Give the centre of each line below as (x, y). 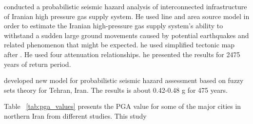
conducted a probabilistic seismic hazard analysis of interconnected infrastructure (126, 6)
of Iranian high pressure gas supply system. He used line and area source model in (127, 16)
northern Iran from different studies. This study (75, 115)
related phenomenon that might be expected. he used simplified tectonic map (119, 45)
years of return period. (38, 64)
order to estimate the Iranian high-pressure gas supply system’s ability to (114, 26)
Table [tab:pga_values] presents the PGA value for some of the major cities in (123, 106)
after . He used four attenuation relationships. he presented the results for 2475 (122, 54)
